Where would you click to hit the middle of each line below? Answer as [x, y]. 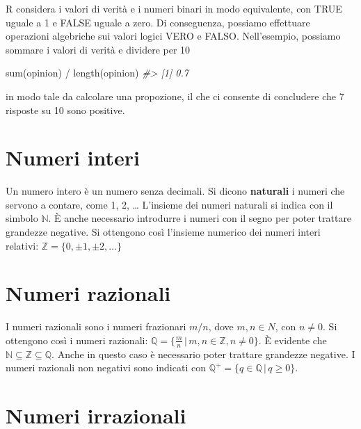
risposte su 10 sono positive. [65, 110]
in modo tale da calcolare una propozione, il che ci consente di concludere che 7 [175, 96]
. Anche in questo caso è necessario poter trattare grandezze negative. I [203, 354]
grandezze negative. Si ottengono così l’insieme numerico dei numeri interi [163, 232]
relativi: [22, 245]
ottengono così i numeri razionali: [77, 340]
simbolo [22, 218]
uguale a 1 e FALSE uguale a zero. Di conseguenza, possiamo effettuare [158, 22]
